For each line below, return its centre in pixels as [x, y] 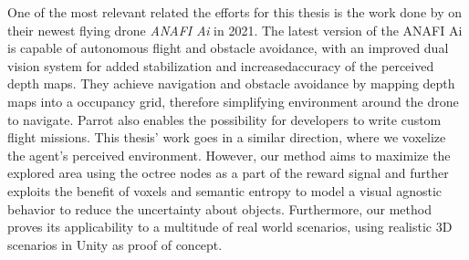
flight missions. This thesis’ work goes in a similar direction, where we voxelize [227, 137]
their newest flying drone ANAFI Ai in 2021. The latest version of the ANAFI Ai [235, 30]
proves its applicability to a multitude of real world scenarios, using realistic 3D [230, 227]
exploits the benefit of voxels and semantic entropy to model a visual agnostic [225, 190]
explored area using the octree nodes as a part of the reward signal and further [228, 173]
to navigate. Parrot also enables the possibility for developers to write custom [224, 119]
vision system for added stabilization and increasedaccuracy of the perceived [221, 65]
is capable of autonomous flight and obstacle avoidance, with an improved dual [228, 48]
